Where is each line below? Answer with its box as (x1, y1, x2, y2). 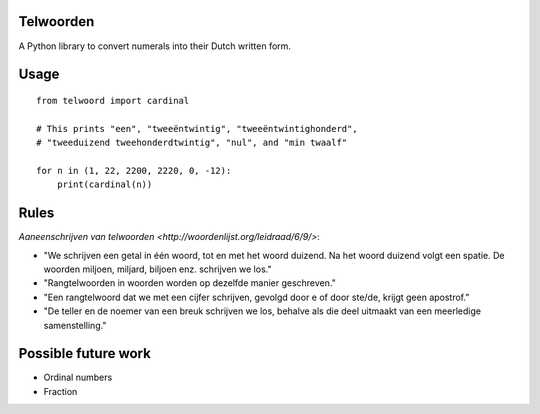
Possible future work (18, 345, 152, 362)
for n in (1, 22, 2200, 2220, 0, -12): (36, 165, 232, 176)
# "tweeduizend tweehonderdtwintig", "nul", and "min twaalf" (36, 137, 348, 149)
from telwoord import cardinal (36, 95, 190, 106)
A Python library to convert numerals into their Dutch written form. (18, 40, 292, 52)
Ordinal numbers (43, 371, 113, 384)
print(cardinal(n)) (56, 179, 153, 190)
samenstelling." (43, 319, 107, 331)
